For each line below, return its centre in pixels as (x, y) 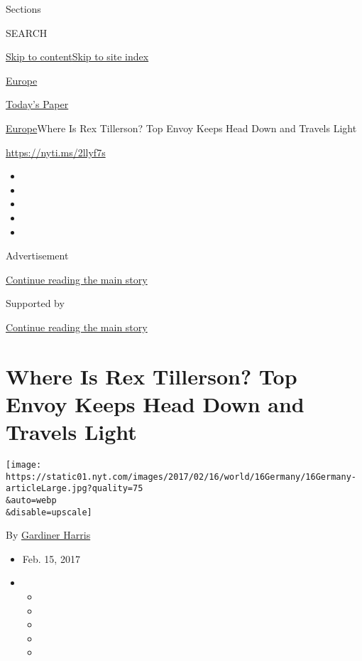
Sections (23, 9)
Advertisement (37, 256)
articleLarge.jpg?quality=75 (75, 489)
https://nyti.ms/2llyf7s (56, 152)
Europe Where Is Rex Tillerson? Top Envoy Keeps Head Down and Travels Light (181, 128)
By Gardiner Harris (48, 535)
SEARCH (27, 32)
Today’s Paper (37, 104)
